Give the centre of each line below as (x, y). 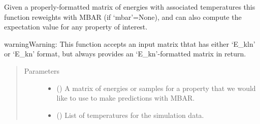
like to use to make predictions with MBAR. (126, 98)
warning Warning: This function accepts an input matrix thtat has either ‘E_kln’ (130, 43)
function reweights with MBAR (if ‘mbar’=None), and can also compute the (123, 17)
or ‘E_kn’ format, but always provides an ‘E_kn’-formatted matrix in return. (125, 54)
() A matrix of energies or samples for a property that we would (156, 88)
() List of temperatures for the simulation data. (130, 115)
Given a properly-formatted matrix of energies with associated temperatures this (130, 7)
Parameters (42, 70)
